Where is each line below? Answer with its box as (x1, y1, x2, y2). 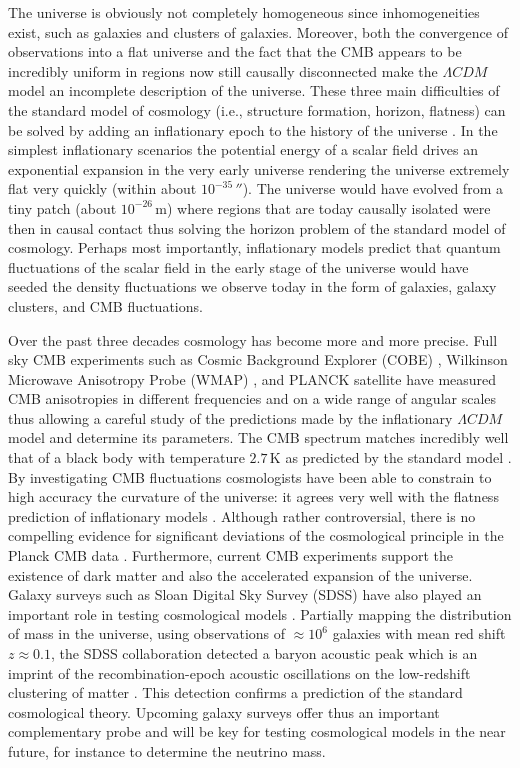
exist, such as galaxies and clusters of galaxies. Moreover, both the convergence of (8, 21, 508, 42)
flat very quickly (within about (8, 178, 197, 199)
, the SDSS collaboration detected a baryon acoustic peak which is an (51, 643, 478, 663)
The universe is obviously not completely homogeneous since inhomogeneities (8, 2, 480, 22)
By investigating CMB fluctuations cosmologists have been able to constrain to (8, 466, 492, 487)
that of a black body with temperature (8, 447, 245, 468)
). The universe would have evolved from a (242, 178, 503, 199)
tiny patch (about (8, 197, 117, 218)
